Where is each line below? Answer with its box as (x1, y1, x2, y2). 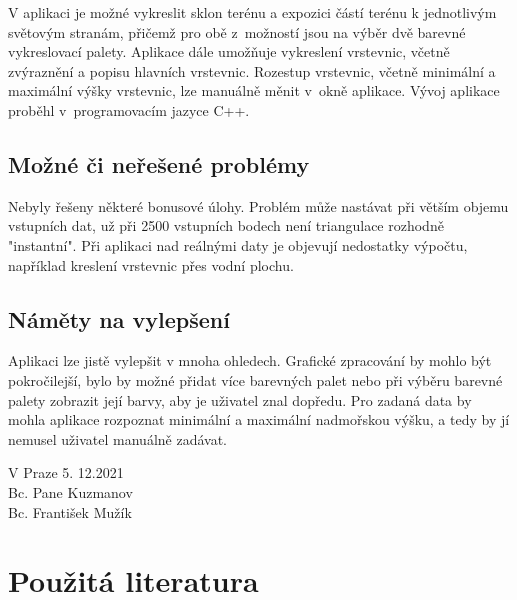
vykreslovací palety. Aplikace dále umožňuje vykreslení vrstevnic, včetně (8, 41, 450, 62)
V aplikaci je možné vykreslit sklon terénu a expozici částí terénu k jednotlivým (8, 2, 497, 22)
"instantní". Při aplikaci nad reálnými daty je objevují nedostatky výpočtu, (8, 234, 468, 255)
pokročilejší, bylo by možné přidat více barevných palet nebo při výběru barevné (8, 369, 503, 390)
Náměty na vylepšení (8, 303, 230, 334)
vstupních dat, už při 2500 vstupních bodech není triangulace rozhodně (8, 215, 444, 236)
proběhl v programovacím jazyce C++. (8, 99, 250, 120)
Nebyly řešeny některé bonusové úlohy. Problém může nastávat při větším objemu (8, 195, 509, 216)
